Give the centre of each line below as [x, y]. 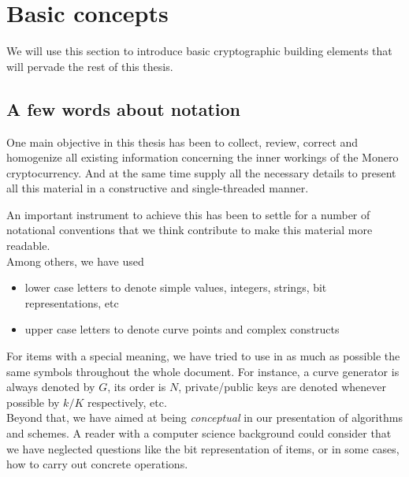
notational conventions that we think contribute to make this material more [190, 230]
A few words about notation [123, 108]
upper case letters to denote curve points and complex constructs [182, 329]
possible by [33, 402]
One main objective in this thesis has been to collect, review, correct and [182, 142]
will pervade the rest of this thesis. [90, 66]
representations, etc [72, 302]
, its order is [137, 387]
